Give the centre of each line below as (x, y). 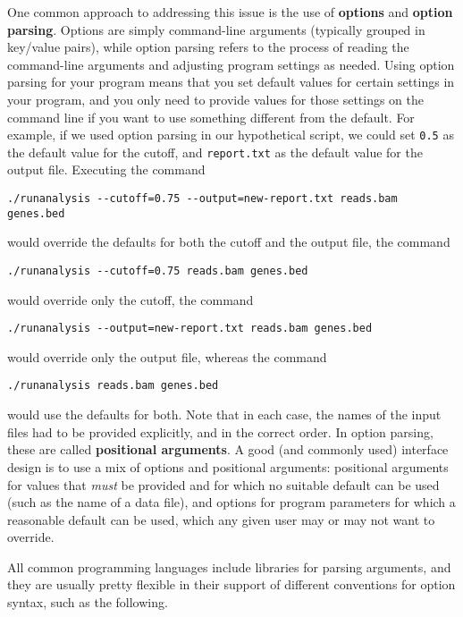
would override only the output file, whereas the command (167, 356)
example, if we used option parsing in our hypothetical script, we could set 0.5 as (231, 135)
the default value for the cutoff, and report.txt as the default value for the (215, 152)
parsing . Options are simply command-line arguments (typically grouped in (216, 29)
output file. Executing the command (106, 169)
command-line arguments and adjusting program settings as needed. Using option (231, 64)
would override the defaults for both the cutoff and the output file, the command (229, 242)
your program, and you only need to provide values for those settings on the (216, 99)
